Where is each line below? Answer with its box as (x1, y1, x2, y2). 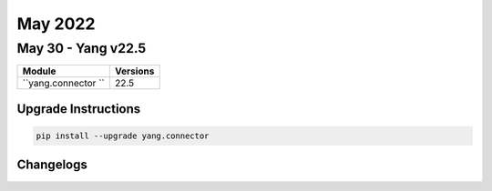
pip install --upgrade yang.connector (36, 131, 210, 141)
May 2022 (16, 14, 96, 34)
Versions (114, 65, 155, 77)
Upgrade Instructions (16, 101, 141, 116)
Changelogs (16, 157, 88, 173)
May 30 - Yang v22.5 (16, 40, 147, 56)
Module (22, 65, 56, 77)
